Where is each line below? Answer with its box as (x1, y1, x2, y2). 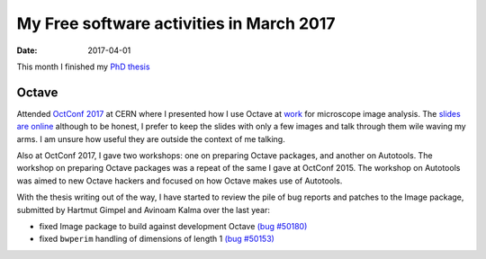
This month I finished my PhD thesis (16, 61, 150, 72)
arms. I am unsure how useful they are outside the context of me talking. (16, 133, 285, 144)
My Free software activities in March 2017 (16, 13, 337, 33)
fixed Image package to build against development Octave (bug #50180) (39, 220, 308, 231)
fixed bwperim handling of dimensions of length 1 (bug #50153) (39, 234, 274, 245)
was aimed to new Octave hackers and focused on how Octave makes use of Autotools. (16, 175, 343, 186)
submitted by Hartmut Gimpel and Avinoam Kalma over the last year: (16, 204, 270, 215)
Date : (16, 45, 38, 56)
